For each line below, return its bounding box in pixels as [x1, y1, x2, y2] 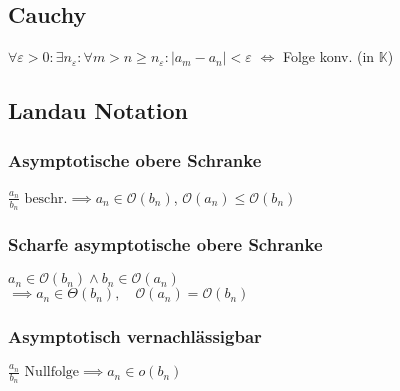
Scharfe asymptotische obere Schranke [8, 231, 323, 256]
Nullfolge [24, 365, 80, 380]
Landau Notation [8, 95, 188, 126]
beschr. [24, 191, 68, 206]
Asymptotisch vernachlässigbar [8, 324, 262, 349]
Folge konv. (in [282, 46, 375, 67]
